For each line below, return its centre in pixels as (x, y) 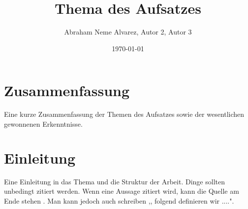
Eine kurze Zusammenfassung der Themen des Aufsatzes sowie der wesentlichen (124, 114)
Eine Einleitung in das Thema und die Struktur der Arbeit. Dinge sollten (114, 181)
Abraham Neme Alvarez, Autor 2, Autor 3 (128, 32)
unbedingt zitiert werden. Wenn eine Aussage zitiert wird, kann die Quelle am (122, 191)
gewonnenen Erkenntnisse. (43, 123)
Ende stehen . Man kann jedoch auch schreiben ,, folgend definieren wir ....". (119, 200)
